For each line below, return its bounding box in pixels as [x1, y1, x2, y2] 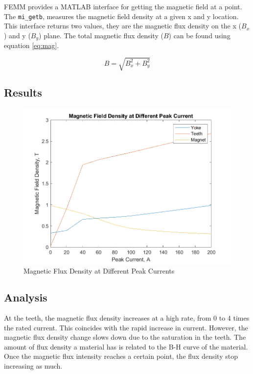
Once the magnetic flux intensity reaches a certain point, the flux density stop [4, 351, 238, 361]
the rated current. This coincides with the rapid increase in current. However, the [4, 322, 248, 332]
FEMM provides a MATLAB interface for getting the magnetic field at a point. [4, 1, 242, 11]
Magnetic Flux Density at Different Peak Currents [23, 266, 175, 276]
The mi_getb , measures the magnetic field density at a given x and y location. [4, 11, 239, 21]
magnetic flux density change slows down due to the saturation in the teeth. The [4, 332, 246, 342]
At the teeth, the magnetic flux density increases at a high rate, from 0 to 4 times [4, 312, 250, 323]
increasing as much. [4, 360, 63, 371]
